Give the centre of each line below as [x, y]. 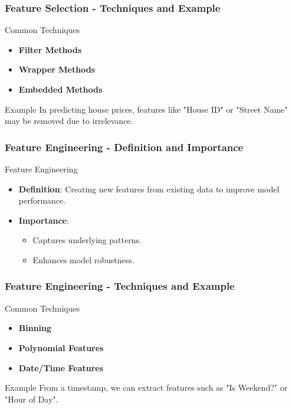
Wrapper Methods [57, 69]
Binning [35, 328]
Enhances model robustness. [83, 259]
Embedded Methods [60, 89]
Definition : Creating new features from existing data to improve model [149, 189]
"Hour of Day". [32, 399]
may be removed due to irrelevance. [69, 121]
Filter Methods [50, 49]
